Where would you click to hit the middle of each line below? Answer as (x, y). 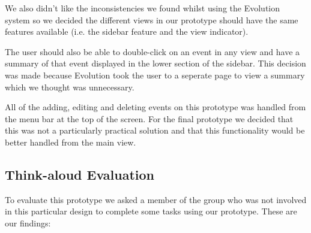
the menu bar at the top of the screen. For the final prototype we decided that (149, 118)
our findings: (28, 223)
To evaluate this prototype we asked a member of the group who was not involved (156, 199)
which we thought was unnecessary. (70, 87)
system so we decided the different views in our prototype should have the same (152, 19)
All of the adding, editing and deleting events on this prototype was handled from (155, 107)
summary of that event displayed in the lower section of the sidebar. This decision (155, 63)
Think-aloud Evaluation (80, 174)
